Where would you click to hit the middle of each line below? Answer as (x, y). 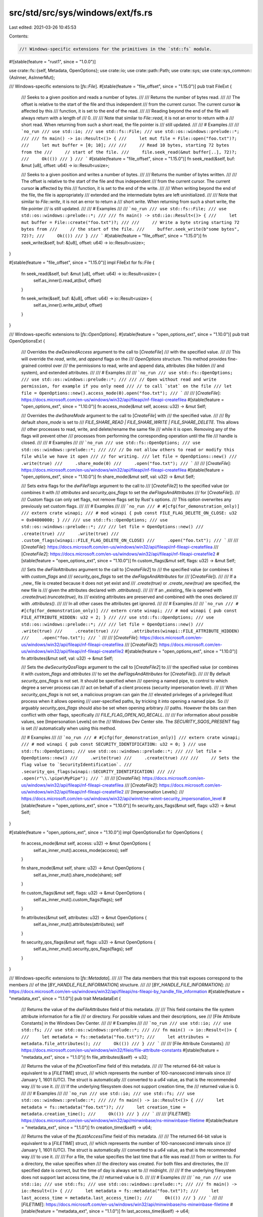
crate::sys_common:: (231, 71)
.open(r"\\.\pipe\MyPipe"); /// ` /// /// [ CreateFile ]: (81, 778)
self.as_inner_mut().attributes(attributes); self (79, 924)
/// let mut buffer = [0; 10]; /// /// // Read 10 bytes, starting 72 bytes (125, 145)
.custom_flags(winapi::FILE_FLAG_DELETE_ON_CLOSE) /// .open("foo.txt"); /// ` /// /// (130, 540)
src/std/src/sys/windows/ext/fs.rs (81, 13)
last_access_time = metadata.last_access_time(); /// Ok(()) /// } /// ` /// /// (122, 1198)
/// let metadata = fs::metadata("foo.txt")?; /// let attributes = (115, 1037)
